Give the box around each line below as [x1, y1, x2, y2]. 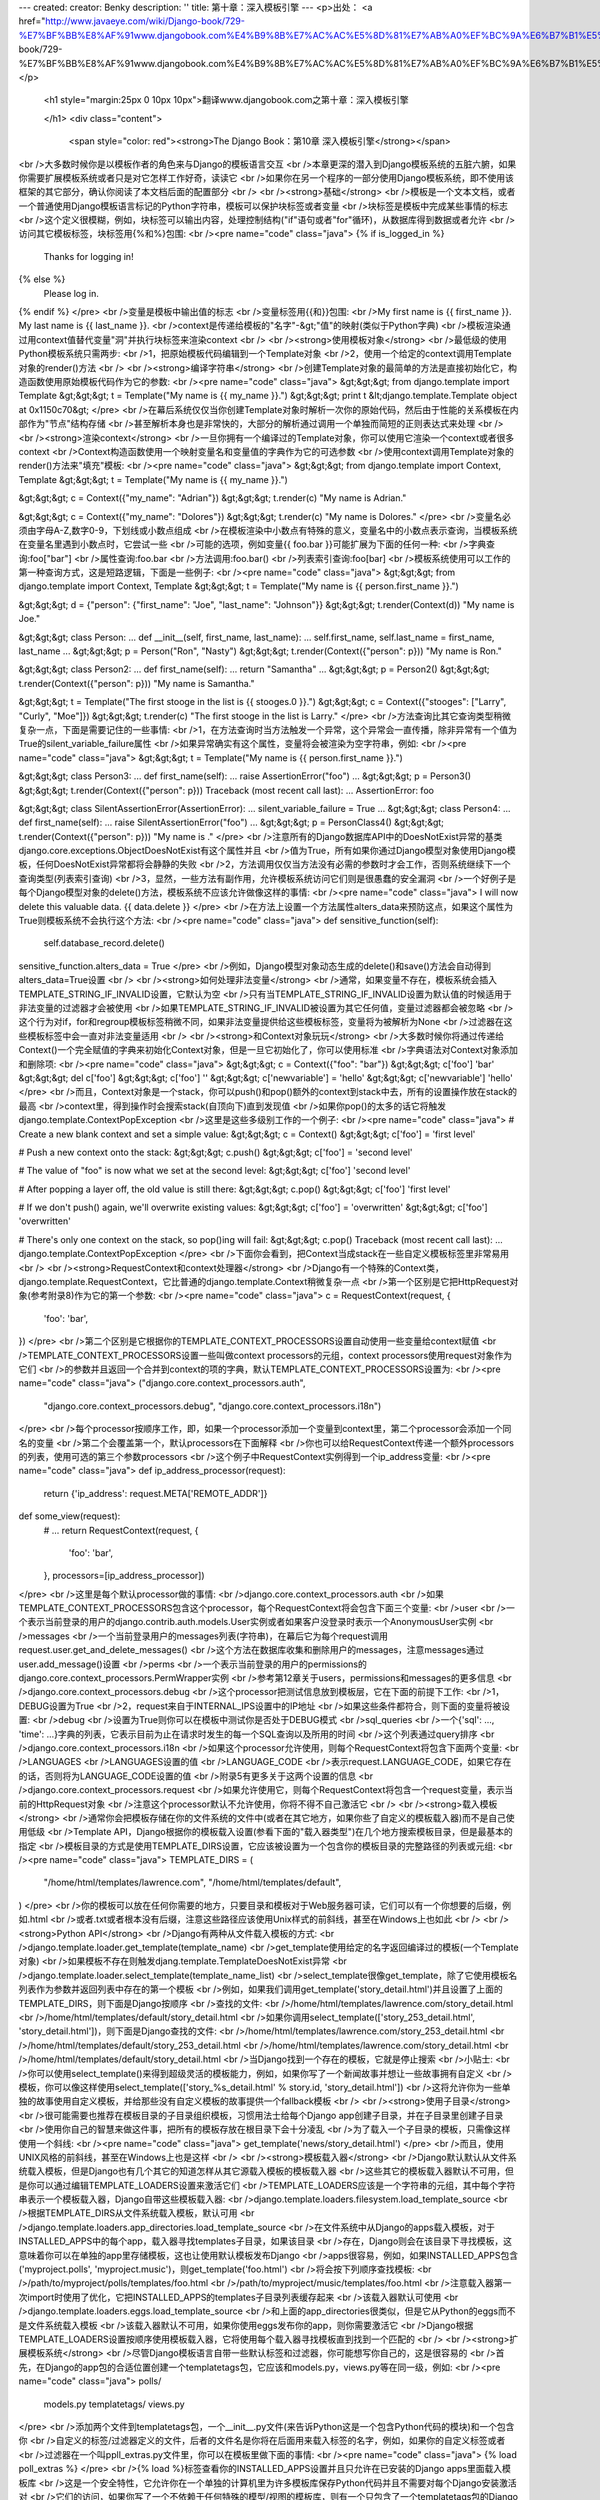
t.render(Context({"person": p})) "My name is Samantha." [18, 677, 255, 689]
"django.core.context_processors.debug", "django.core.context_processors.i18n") [43, 1400, 382, 1412]
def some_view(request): [18, 1510, 121, 1522]
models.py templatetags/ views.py [43, 2398, 185, 2410]
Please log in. [43, 287, 99, 299]
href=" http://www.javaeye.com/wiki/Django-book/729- [18, 15, 245, 27]
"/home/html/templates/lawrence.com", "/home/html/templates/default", [43, 1876, 342, 1889]
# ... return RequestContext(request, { [43, 1524, 199, 1536]
